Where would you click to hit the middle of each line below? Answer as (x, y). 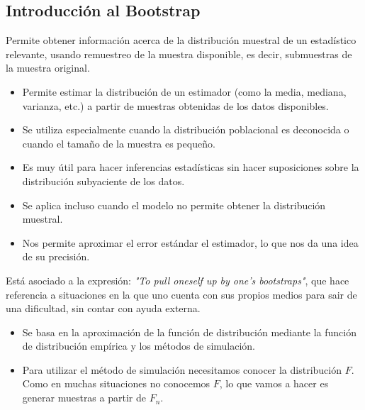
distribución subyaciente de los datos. (103, 181)
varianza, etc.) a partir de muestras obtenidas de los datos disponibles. (175, 105)
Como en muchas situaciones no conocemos (116, 383)
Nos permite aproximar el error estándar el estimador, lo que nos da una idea (190, 242)
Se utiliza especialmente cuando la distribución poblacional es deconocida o (186, 129)
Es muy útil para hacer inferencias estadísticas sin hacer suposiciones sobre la (191, 167)
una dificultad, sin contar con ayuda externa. (103, 308)
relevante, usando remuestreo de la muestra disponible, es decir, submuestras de (179, 54)
